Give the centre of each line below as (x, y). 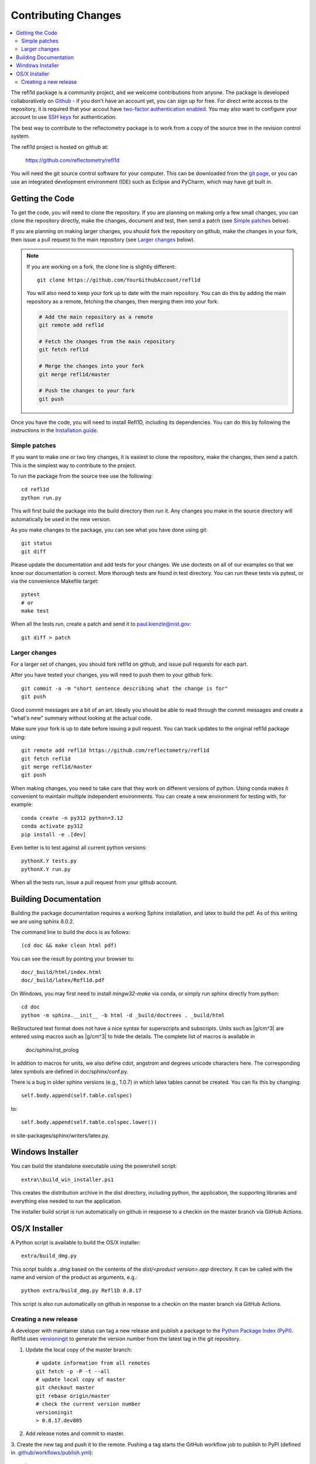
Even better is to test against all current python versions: (79, 848)
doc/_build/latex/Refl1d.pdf (63, 980)
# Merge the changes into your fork (92, 366)
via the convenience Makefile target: (55, 581)
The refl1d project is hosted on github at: (60, 147)
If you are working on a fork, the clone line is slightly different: (101, 266)
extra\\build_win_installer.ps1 (68, 1179)
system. (20, 136)
